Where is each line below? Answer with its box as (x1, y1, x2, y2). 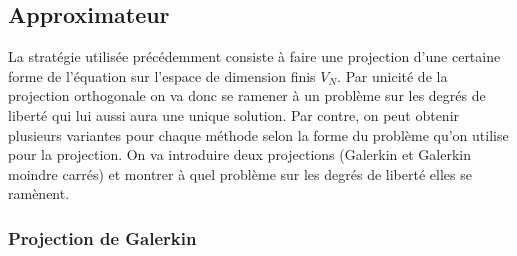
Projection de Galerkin (8, 225, 197, 250)
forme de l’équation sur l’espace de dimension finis (8, 65, 316, 86)
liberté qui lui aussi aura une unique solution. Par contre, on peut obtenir (8, 104, 460, 125)
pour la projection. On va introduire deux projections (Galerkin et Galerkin (8, 144, 472, 165)
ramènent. (8, 183, 70, 204)
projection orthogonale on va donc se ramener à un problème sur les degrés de (8, 85, 486, 106)
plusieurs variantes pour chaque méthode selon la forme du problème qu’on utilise (8, 124, 509, 145)
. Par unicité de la (337, 65, 448, 86)
